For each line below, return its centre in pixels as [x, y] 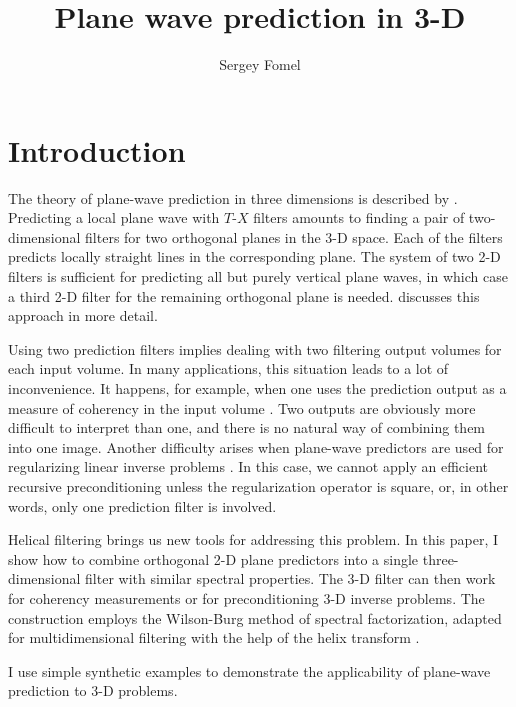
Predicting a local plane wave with [114, 217]
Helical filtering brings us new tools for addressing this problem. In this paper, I [253, 539]
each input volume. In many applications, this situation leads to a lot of [228, 368]
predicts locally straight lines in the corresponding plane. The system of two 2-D [254, 256]
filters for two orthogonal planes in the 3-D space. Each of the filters [294, 236]
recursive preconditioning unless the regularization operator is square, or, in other [258, 485]
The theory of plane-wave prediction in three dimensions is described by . [233, 197]
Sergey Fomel [260, 64]
